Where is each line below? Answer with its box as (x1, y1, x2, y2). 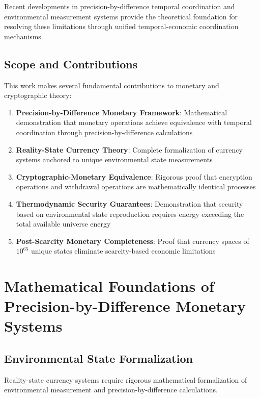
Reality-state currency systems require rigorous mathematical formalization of (4, 374, 247, 385)
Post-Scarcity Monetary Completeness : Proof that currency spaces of (16, 235, 249, 246)
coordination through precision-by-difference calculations (16, 127, 193, 137)
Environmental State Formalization (4, 351, 193, 366)
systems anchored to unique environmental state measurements (16, 154, 213, 165)
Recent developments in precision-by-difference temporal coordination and (4, 1, 235, 11)
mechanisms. (4, 31, 43, 41)
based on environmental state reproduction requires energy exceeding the (16, 208, 244, 219)
